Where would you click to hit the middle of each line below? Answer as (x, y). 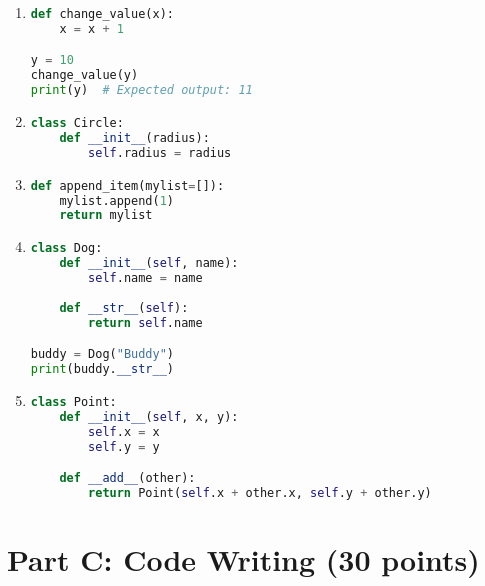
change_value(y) (84, 75)
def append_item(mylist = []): (127, 185)
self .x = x (124, 431)
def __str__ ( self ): (124, 307)
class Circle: (77, 123)
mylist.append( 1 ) (116, 200)
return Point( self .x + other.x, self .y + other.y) (260, 492)
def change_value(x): (102, 14)
